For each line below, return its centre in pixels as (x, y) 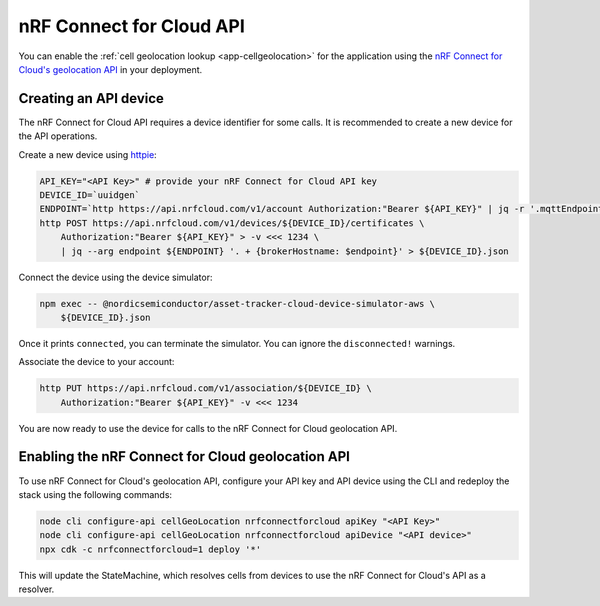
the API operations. (58, 136)
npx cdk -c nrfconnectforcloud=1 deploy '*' (150, 549)
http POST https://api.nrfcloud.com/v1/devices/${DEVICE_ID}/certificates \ (232, 223)
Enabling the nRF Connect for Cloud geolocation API (184, 456)
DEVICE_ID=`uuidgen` (89, 195)
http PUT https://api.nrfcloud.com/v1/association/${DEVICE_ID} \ (205, 388)
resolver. (36, 589)
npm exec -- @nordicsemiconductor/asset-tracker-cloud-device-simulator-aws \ (237, 303)
